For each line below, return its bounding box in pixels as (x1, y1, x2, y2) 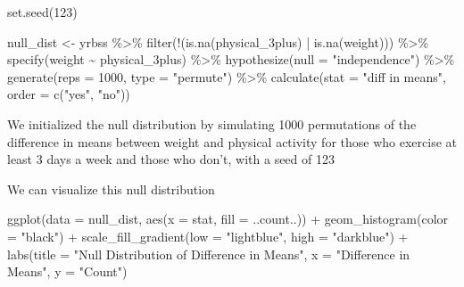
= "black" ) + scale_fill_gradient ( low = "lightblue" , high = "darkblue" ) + (7, 226, 409, 245)
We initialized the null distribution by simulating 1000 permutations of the (7, 114, 417, 133)
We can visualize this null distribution (7, 179, 215, 198)
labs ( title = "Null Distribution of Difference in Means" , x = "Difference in (7, 244, 410, 263)
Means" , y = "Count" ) (7, 262, 128, 281)
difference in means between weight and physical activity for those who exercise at (7, 132, 457, 151)
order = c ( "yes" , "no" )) (7, 85, 130, 103)
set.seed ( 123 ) (7, 3, 78, 20)
